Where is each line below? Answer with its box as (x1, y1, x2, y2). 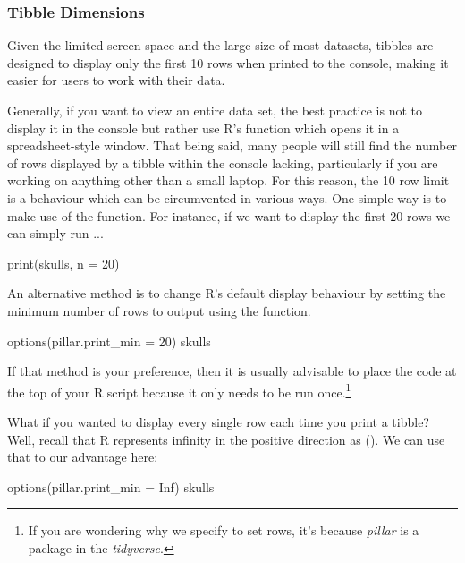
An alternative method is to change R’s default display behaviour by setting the (7, 284, 446, 303)
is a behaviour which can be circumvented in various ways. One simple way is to (7, 188, 447, 207)
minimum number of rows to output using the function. (7, 301, 311, 320)
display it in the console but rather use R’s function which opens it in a (7, 118, 400, 137)
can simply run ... (7, 224, 104, 243)
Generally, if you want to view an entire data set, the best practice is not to (7, 101, 422, 119)
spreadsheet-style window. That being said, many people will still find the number (7, 136, 457, 155)
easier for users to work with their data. (7, 71, 225, 90)
